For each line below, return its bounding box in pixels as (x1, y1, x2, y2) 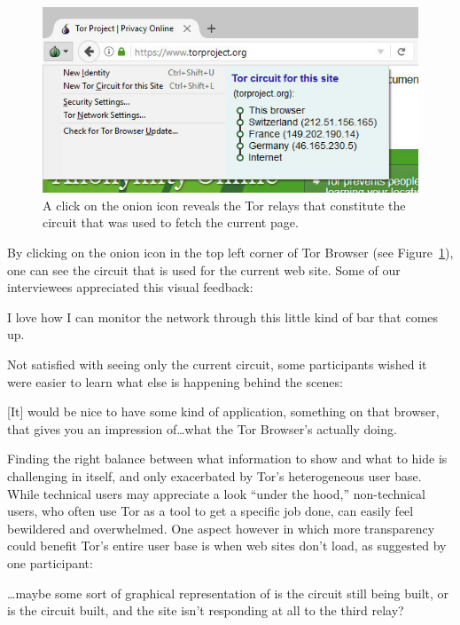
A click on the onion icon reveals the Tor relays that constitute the (43, 195, 406, 214)
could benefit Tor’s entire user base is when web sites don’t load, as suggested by (7, 536, 447, 555)
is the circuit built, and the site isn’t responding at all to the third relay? (7, 601, 404, 620)
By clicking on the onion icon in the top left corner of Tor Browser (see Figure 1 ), (7, 243, 454, 262)
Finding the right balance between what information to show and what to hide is (7, 449, 448, 468)
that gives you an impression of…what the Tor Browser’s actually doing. (7, 419, 397, 438)
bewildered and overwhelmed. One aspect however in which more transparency (7, 518, 435, 537)
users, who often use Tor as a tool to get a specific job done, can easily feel (7, 502, 414, 520)
